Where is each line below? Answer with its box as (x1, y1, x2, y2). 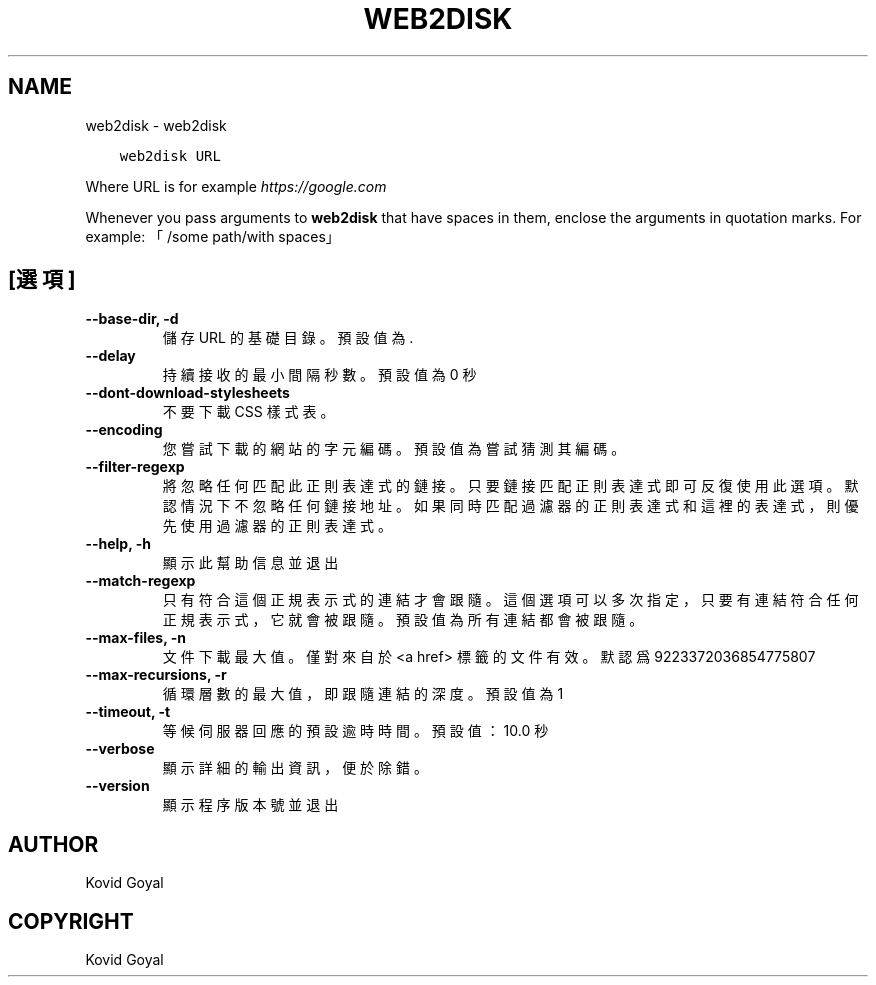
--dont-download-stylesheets (85, 384, 290, 402)
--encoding (85, 421, 163, 439)
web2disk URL (119, 147, 221, 164)
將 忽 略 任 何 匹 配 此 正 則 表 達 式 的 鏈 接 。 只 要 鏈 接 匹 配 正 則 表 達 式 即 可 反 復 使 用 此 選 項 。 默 (162, 477, 859, 495)
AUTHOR (8, 831, 99, 857)
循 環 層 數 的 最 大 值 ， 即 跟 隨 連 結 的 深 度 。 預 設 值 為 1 (162, 685, 564, 703)
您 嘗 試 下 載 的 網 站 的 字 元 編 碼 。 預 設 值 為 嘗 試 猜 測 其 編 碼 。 (162, 440, 626, 458)
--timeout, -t (85, 703, 171, 721)
